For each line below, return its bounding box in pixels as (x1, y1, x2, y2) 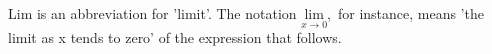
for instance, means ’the (337, 3, 484, 23)
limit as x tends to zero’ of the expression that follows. (8, 27, 342, 48)
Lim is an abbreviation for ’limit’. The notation (8, 3, 297, 23)
